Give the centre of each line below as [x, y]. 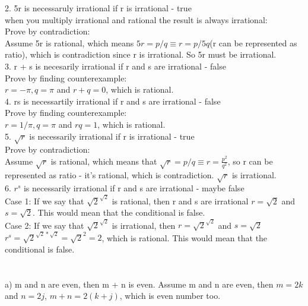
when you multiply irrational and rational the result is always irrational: [136, 19]
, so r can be [250, 161]
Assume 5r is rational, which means [69, 42]
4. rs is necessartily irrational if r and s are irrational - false [113, 101]
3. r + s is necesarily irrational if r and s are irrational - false [115, 66]
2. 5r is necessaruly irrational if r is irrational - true [98, 8]
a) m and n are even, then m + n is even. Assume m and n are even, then [139, 284]
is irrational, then [144, 225]
